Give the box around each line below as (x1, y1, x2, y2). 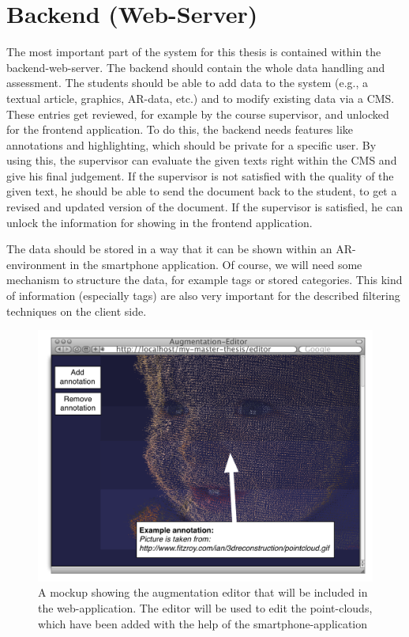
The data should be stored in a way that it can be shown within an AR (6, 241, 352, 257)
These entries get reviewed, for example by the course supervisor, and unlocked (6, 105, 389, 122)
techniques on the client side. (6, 302, 147, 319)
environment (6, 256, 66, 272)
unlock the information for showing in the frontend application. (6, 214, 313, 230)
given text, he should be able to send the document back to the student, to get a (6, 183, 397, 199)
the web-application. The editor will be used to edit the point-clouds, (38, 599, 373, 616)
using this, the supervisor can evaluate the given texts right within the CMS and (6, 152, 397, 169)
